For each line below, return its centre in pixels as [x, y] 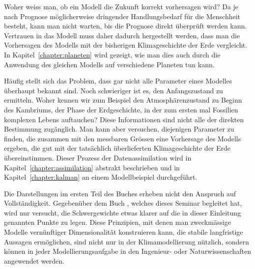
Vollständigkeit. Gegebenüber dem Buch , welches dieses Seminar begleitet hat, [123, 203]
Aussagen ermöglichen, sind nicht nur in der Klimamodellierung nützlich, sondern [127, 241]
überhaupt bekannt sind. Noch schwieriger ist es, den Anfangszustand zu [113, 90]
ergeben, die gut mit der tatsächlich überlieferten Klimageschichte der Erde [117, 148]
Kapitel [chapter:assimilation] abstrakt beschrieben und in [92, 167]
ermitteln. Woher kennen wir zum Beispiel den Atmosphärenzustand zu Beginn [123, 100]
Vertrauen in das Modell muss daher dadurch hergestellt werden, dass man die [122, 35]
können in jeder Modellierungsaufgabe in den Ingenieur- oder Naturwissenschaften [128, 251]
